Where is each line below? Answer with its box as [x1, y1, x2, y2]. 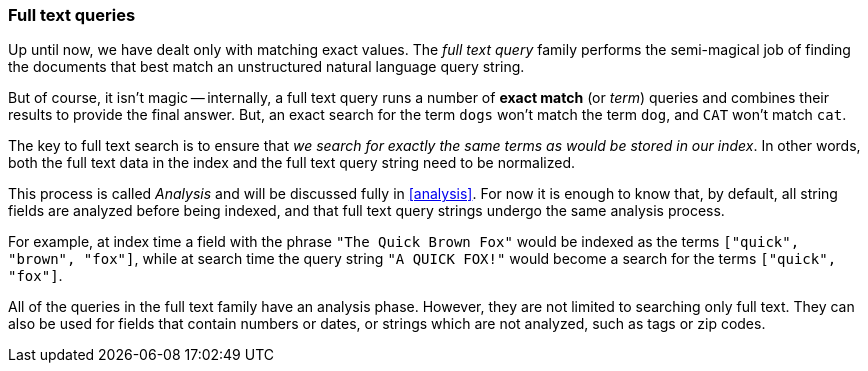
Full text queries [8, 5, 136, 25]
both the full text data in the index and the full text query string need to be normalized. [8, 154, 576, 172]
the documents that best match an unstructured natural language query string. [8, 58, 525, 76]
